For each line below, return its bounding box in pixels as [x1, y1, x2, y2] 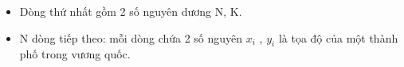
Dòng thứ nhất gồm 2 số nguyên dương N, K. [19, 3, 242, 19]
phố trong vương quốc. [19, 46, 131, 62]
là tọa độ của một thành [278, 29, 398, 46]
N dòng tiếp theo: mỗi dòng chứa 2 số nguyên [19, 29, 243, 46]
